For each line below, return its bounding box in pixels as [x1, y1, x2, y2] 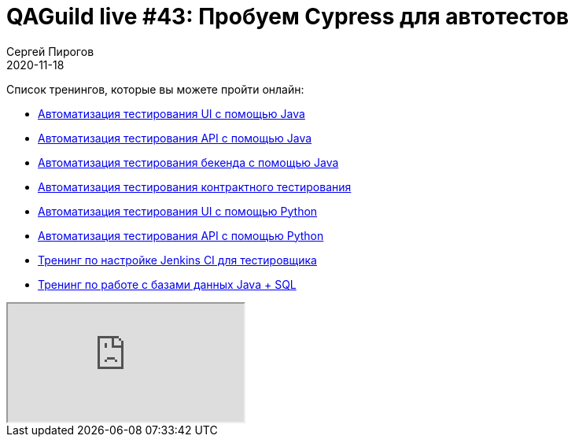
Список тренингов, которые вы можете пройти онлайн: [6, 82, 304, 96]
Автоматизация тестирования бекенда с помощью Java [38, 155, 339, 169]
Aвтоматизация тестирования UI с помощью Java [38, 106, 305, 120]
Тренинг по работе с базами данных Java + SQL [38, 277, 297, 291]
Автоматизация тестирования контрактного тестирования [38, 179, 352, 194]
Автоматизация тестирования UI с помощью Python [38, 204, 318, 218]
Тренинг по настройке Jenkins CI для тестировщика [38, 253, 317, 267]
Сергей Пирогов [6, 44, 94, 58]
